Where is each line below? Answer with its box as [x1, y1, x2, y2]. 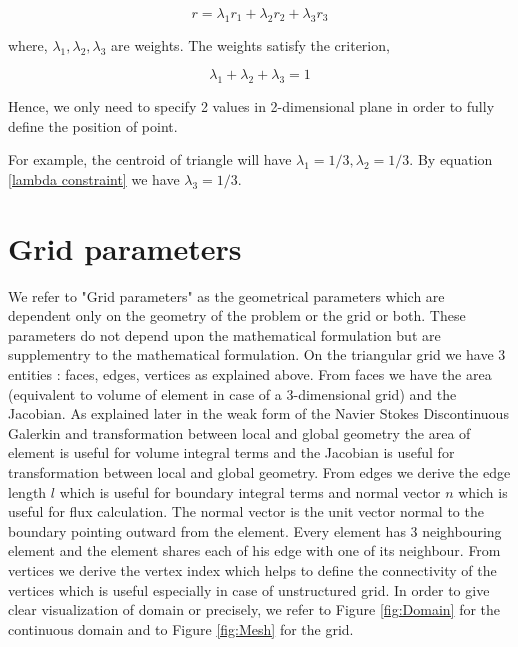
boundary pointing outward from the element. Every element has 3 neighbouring [8, 520, 502, 541]
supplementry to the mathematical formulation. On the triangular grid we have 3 [8, 344, 506, 365]
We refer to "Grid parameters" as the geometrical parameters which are [8, 285, 445, 306]
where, [8, 34, 48, 55]
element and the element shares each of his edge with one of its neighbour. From [8, 540, 501, 561]
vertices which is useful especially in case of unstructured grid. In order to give [8, 579, 490, 600]
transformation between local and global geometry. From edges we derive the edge [8, 462, 511, 483]
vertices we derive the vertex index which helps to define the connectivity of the [8, 560, 497, 580]
